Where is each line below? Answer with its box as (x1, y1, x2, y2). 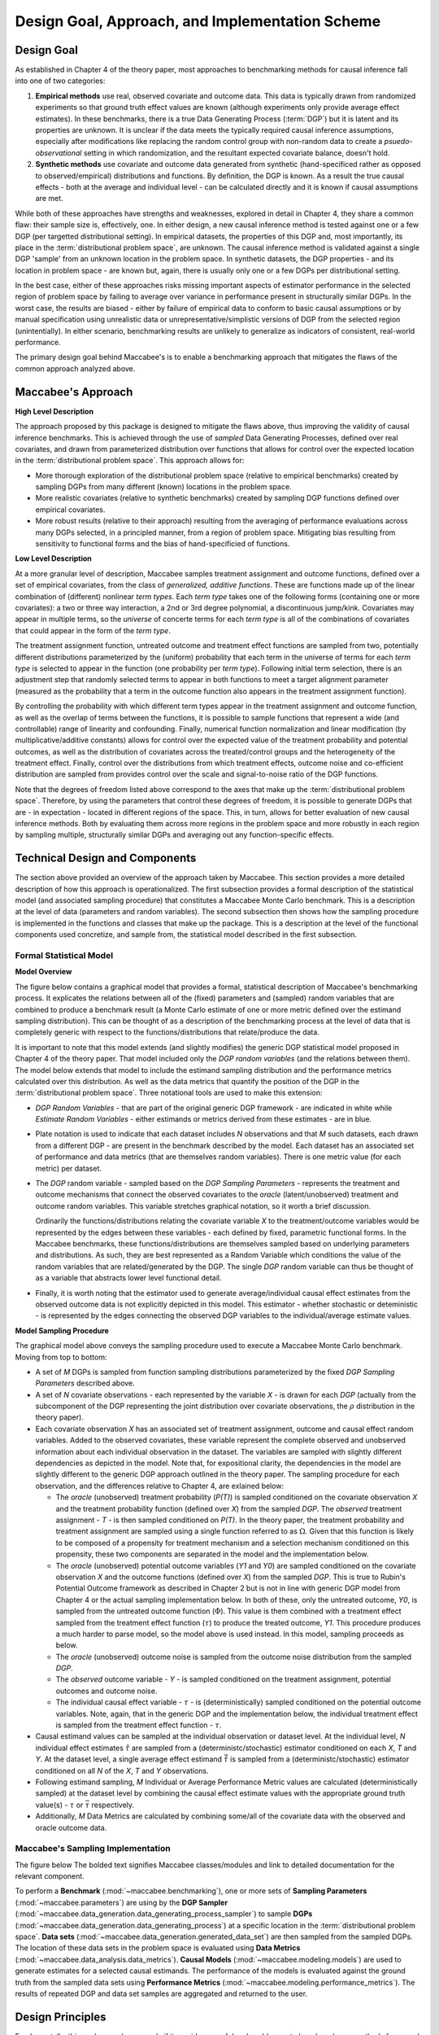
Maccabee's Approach (15, 385, 133, 399)
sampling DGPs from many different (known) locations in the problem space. (35, 482, 292, 492)
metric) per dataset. (35, 1163, 102, 1173)
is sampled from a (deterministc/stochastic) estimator (230, 1754, 410, 1764)
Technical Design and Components (15, 851, 197, 865)
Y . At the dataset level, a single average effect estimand (35, 1754, 223, 1764)
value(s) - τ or (35, 1800, 84, 1810)
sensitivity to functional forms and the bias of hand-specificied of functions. (35, 539, 290, 549)
